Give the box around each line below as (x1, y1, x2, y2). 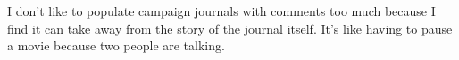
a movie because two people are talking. (7, 36, 225, 55)
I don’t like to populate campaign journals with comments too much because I (7, 2, 436, 19)
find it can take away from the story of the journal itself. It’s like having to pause (7, 19, 453, 37)
